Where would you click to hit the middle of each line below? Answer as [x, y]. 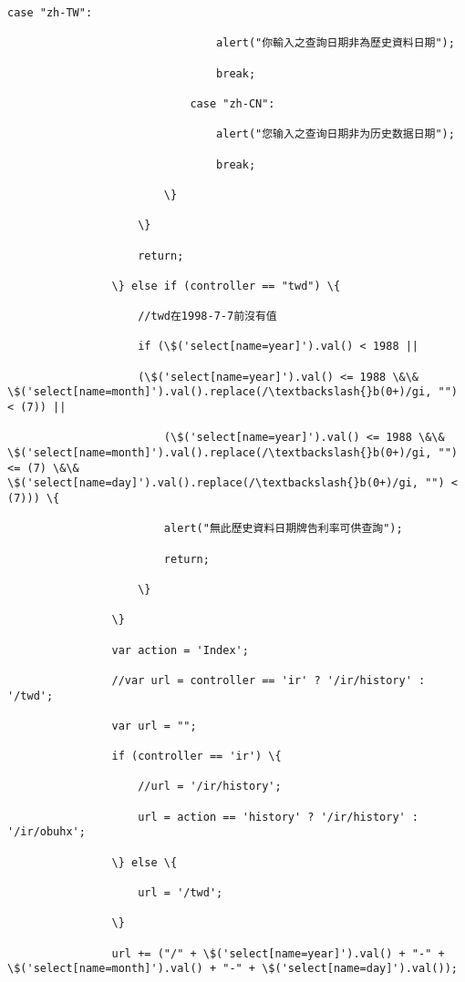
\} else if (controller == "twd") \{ [226, 286]
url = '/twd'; [181, 893]
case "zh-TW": [50, 13]
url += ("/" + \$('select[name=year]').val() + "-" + [278, 953]
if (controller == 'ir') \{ [196, 757]
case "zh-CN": [232, 103]
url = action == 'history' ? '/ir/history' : [279, 817]
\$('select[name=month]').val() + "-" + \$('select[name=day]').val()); [232, 969]
